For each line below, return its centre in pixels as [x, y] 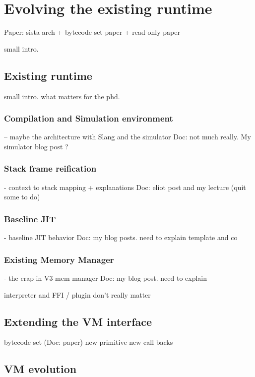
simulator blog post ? [36, 146]
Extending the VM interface [78, 321]
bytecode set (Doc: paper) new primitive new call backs [89, 342]
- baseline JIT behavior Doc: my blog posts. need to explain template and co [121, 237]
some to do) [22, 197]
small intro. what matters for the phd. [62, 96]
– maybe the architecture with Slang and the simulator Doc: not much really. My [127, 137]
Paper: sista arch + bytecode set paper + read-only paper [92, 32]
